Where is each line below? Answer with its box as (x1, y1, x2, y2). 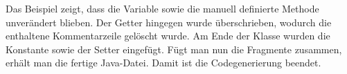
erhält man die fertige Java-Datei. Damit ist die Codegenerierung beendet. (6, 55, 321, 70)
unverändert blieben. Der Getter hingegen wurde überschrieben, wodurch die (6, 15, 332, 29)
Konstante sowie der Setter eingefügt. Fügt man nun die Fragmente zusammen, (6, 41, 342, 56)
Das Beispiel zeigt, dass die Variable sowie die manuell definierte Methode (6, 1, 319, 15)
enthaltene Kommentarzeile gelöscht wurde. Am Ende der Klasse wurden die (6, 28, 330, 43)
